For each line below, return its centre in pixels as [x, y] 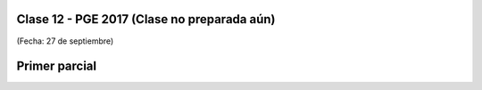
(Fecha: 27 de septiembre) [65, 41]
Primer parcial [57, 66]
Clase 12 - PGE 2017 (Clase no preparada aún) [146, 19]
